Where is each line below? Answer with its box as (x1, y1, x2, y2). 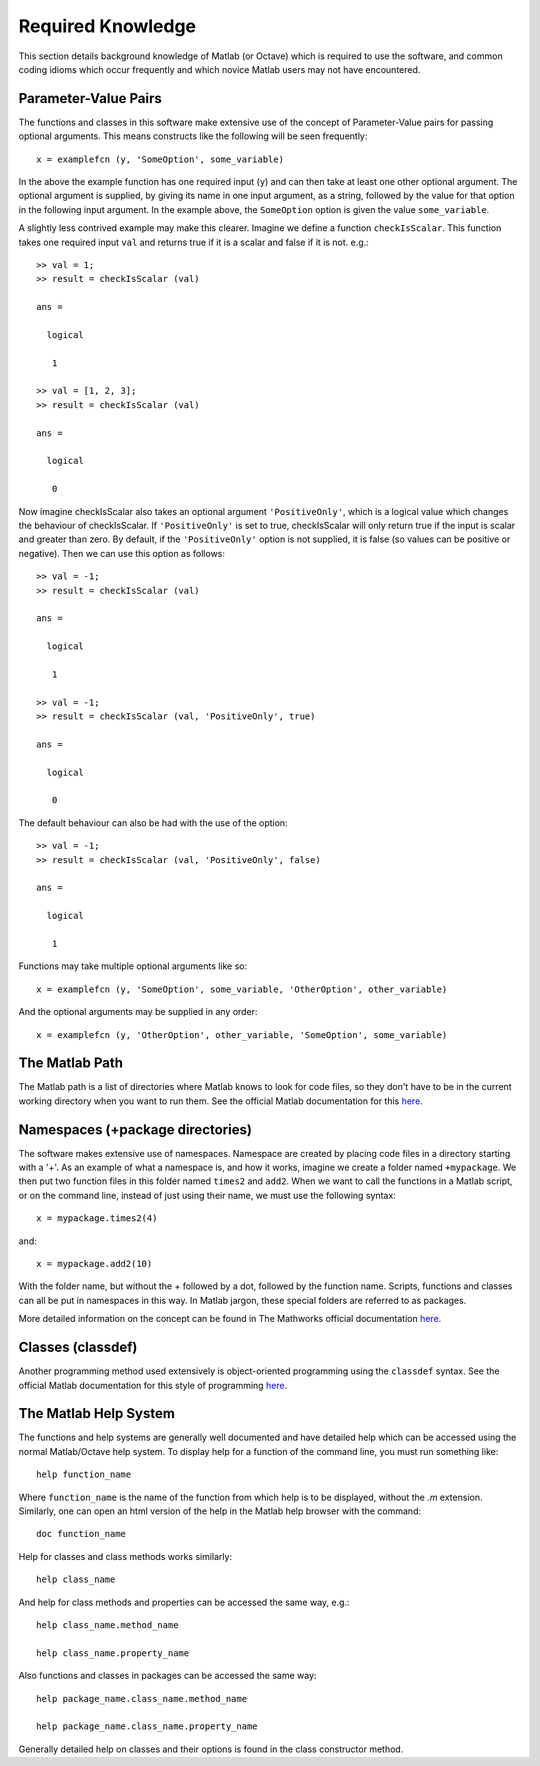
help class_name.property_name (36, 1647, 190, 1659)
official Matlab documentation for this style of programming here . (18, 1379, 288, 1391)
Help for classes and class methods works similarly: (18, 1550, 233, 1562)
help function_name (36, 1469, 132, 1480)
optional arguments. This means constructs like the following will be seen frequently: (18, 130, 368, 142)
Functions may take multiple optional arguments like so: (18, 960, 248, 972)
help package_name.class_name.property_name (36, 1721, 259, 1732)
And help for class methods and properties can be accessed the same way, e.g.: (18, 1596, 350, 1608)
